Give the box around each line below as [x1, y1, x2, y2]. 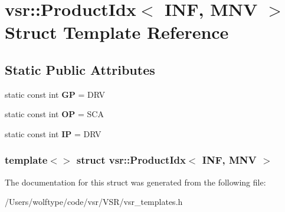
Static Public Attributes [5, 60, 155, 78]
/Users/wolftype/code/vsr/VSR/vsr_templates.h [5, 196, 183, 208]
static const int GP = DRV [5, 88, 106, 100]
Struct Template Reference [5, 20, 229, 44]
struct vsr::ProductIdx [76, 153, 186, 167]
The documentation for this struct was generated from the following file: [5, 175, 266, 188]
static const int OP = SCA [5, 108, 104, 120]
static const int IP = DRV [5, 127, 101, 140]
